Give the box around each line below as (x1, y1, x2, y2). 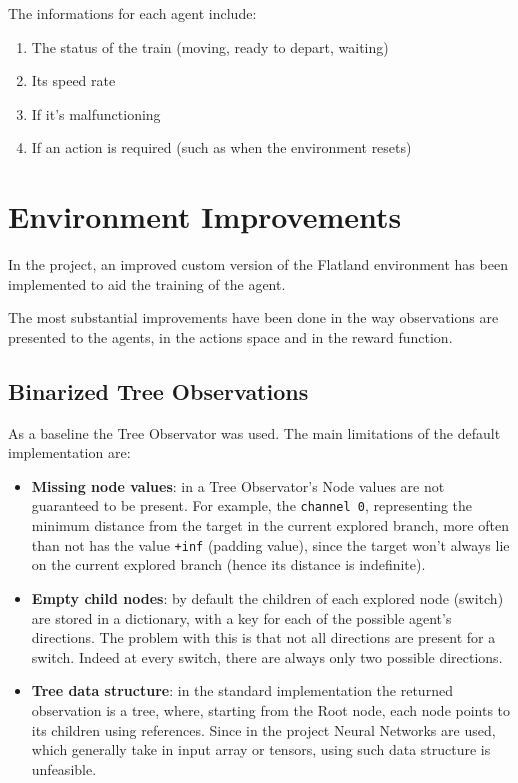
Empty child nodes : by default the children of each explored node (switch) (31, 587, 504, 608)
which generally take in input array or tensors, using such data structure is (31, 739, 491, 760)
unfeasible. (31, 758, 97, 779)
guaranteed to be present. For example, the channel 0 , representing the (31, 495, 473, 516)
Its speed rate (31, 70, 116, 91)
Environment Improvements (8, 196, 402, 237)
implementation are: (8, 442, 131, 463)
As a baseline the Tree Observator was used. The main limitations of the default (8, 422, 501, 443)
